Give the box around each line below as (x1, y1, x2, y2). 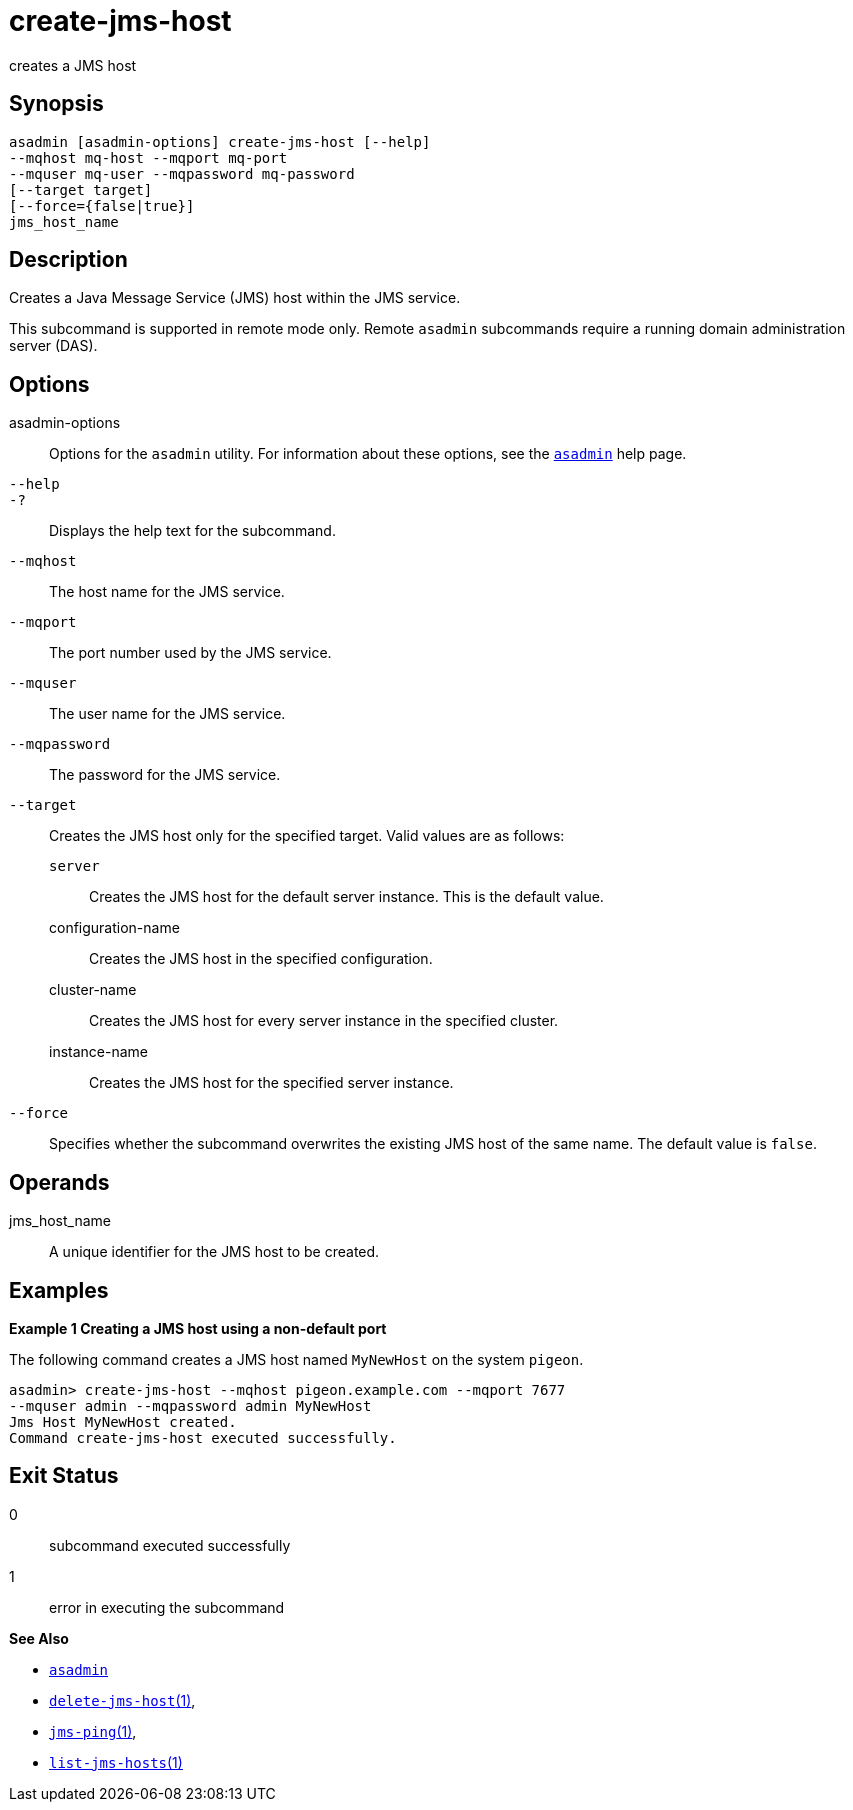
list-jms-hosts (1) (49, 1753, 183, 1771)
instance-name (49, 1043, 148, 1061)
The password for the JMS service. (49, 766, 281, 784)
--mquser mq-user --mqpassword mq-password (9, 165, 355, 182)
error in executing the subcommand (49, 1598, 285, 1616)
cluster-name (49, 981, 137, 999)
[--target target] (9, 181, 153, 198)
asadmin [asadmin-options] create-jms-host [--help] (9, 133, 431, 150)
